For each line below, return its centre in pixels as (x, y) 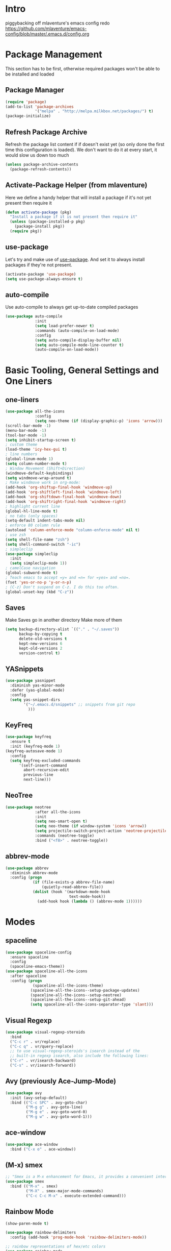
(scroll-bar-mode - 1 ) (28, 426)
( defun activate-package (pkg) (38, 212)
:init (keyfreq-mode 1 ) (35, 746)
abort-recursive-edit (47, 770)
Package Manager (35, 90)
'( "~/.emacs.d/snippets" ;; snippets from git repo (80, 704)
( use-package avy (24, 1093)
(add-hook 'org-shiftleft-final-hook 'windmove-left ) (64, 492)
